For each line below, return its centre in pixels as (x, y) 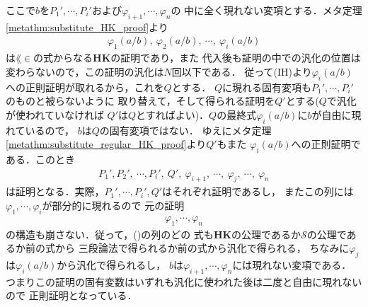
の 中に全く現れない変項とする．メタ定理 (266, 10)
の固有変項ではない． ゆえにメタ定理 (185, 130)
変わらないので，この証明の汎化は (85, 71)
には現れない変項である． (292, 265)
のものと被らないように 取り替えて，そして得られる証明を (140, 101)
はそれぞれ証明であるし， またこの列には (258, 191)
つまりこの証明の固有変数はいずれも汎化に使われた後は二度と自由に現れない (184, 281)
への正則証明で (326, 144)
